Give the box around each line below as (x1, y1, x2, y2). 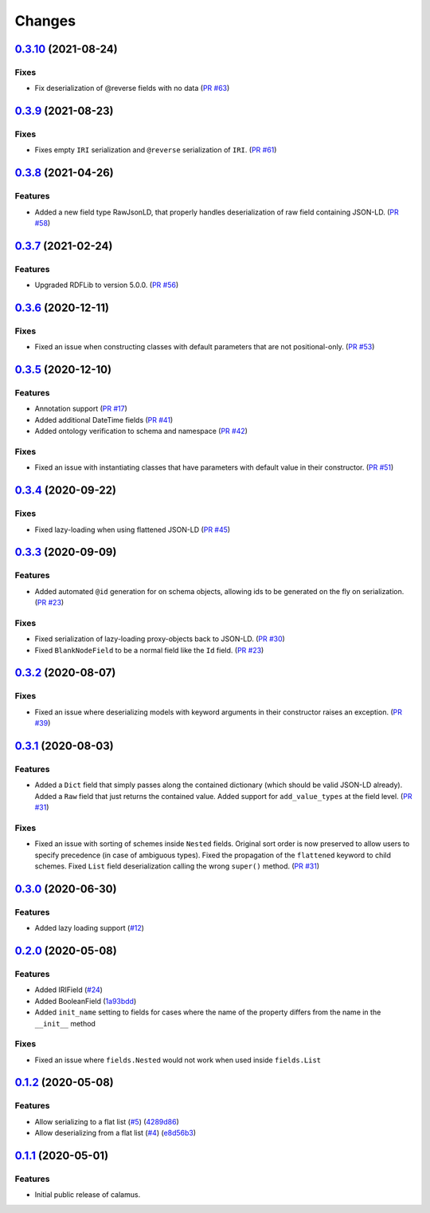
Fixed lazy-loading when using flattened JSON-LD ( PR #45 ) (34, 525, 231, 534)
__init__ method (34, 1018, 96, 1028)
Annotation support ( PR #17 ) (34, 404, 127, 414)
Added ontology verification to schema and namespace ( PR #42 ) (34, 427, 248, 436)
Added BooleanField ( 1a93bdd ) (34, 996, 137, 1006)
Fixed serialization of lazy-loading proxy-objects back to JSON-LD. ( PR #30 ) (34, 634, 286, 644)
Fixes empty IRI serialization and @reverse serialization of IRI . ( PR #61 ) (34, 145, 277, 155)
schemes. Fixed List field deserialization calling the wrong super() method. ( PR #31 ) (34, 861, 320, 871)
